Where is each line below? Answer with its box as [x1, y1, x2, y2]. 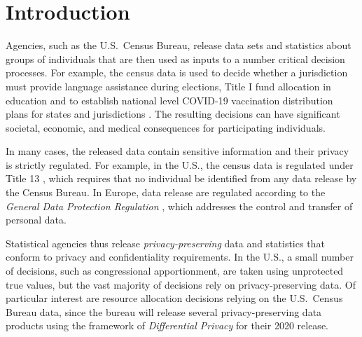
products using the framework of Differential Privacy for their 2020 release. [6, 318, 328, 333]
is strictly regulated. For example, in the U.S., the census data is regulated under [6, 157, 354, 172]
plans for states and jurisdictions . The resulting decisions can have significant [6, 106, 340, 121]
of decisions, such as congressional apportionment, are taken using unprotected [6, 263, 344, 278]
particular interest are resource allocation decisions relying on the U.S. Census [6, 291, 343, 305]
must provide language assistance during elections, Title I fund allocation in [6, 78, 331, 93]
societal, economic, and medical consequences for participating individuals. [6, 120, 326, 135]
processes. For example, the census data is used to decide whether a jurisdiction [6, 65, 348, 80]
